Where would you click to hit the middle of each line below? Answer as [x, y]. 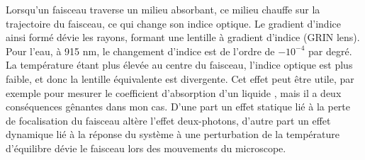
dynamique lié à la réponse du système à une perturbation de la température [173, 134]
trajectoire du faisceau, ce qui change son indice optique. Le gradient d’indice [173, 23]
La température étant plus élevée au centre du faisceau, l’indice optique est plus [179, 65]
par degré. [330, 51]
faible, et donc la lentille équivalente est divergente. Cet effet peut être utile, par [180, 78]
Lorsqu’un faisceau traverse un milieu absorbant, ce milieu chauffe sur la [163, 9]
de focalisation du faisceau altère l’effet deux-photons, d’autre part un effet [168, 120]
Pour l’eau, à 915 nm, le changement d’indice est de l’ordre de [140, 51]
